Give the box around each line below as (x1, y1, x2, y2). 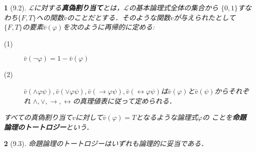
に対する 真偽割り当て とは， (33, 2, 124, 12)
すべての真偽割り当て (4, 112, 72, 122)
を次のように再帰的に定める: (63, 22, 155, 32)
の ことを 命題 (202, 112, 246, 122)
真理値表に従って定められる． (79, 95, 176, 106)
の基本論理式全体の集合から (128, 2, 219, 12)
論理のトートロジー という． (4, 121, 93, 132)
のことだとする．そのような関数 (67, 12, 170, 22)
